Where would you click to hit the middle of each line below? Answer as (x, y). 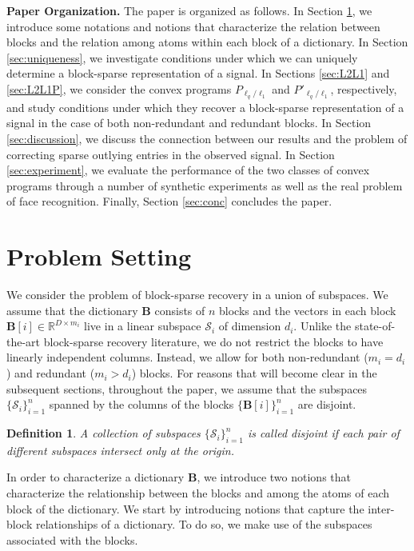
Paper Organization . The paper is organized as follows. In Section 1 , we (189, 10)
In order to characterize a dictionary (96, 477)
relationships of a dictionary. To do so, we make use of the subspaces (204, 524)
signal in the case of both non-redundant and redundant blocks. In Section (189, 123)
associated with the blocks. (72, 539)
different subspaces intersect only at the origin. (121, 450)
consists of (180, 310)
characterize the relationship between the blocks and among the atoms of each (198, 493)
